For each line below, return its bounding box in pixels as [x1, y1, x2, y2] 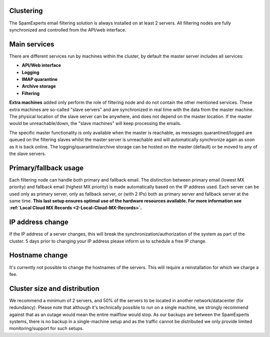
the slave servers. [9, 150, 46, 156]
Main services [9, 40, 54, 48]
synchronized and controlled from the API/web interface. [9, 26, 126, 32]
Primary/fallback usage [9, 163, 84, 172]
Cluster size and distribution [9, 284, 99, 292]
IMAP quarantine [21, 76, 57, 82]
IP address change [9, 218, 68, 226]
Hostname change [9, 251, 68, 259]
